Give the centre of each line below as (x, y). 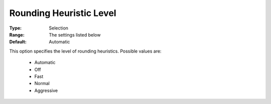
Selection (59, 28)
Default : (18, 42)
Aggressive (46, 90)
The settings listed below (75, 34)
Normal (42, 83)
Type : (16, 28)
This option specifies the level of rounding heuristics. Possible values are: (85, 51)
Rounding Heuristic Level (63, 13)
